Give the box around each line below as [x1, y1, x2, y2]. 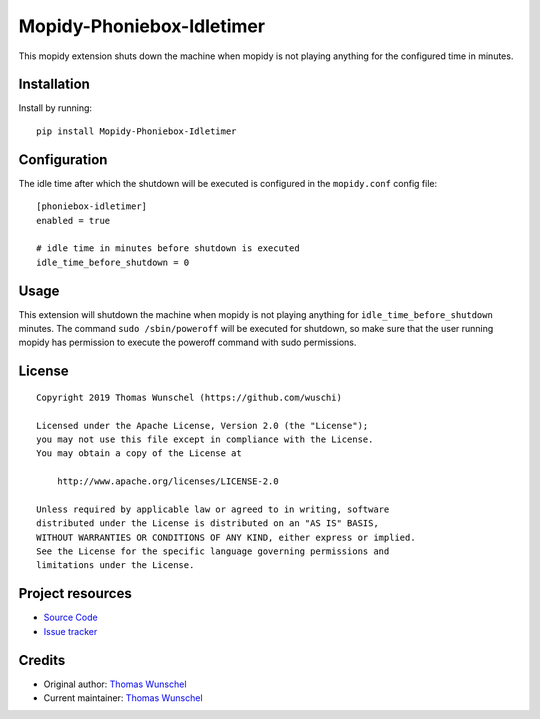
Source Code [43, 611, 99, 624]
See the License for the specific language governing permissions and [36, 546, 390, 557]
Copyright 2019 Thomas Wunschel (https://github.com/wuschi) [36, 391, 342, 403]
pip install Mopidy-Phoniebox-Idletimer [36, 125, 237, 137]
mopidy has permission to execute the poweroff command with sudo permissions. [18, 336, 357, 349]
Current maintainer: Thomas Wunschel [43, 692, 204, 704]
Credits [18, 651, 66, 669]
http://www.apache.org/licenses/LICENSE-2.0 [56, 476, 279, 487]
